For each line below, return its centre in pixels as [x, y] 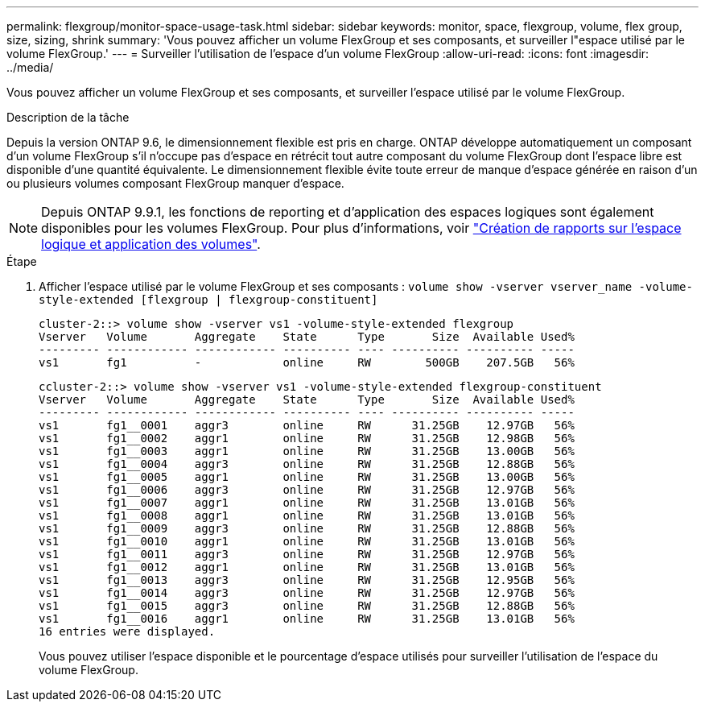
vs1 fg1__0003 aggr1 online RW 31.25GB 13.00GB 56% [307, 451]
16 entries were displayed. [127, 631]
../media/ [30, 67]
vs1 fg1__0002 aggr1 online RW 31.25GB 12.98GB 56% [307, 438]
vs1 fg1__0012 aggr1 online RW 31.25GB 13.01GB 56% [307, 567]
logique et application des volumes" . [151, 244]
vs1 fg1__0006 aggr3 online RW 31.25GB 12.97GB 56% [307, 490]
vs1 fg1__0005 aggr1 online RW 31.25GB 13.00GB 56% [307, 477]
